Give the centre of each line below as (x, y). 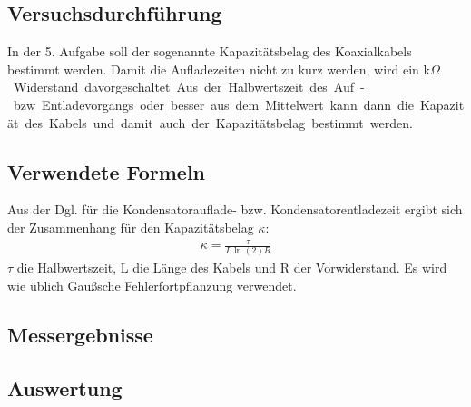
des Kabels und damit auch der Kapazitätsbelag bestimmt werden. (219, 122)
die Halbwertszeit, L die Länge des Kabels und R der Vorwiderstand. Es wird (232, 268)
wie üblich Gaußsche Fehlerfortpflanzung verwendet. (152, 286)
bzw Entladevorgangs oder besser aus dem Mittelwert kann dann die (213, 104)
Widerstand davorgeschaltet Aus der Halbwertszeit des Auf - (189, 87)
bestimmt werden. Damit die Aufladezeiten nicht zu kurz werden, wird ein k (219, 69)
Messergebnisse (80, 334)
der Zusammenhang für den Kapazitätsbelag (131, 227)
